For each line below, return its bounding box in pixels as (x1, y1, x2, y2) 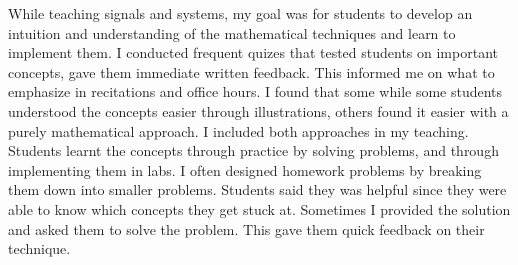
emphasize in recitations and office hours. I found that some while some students (8, 81, 503, 102)
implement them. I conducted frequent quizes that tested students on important (8, 42, 498, 63)
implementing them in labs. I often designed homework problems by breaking (8, 159, 482, 180)
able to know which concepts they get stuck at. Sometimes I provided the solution (8, 198, 511, 219)
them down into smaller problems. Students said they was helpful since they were (8, 179, 507, 200)
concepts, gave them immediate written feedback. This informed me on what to (8, 61, 495, 82)
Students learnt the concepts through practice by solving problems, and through (8, 140, 499, 161)
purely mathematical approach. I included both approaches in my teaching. (8, 120, 469, 141)
